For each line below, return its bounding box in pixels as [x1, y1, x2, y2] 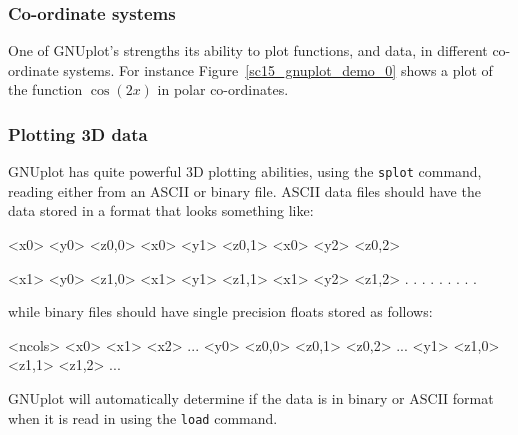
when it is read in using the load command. [8, 407, 278, 428]
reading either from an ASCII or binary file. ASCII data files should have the [8, 180, 481, 201]
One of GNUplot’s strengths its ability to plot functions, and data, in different [8, 40, 488, 61]
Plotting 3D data [8, 121, 148, 146]
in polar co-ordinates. [157, 79, 289, 100]
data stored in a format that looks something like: [8, 200, 314, 221]
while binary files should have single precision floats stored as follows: [8, 301, 433, 322]
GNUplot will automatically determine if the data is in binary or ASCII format [8, 388, 494, 409]
